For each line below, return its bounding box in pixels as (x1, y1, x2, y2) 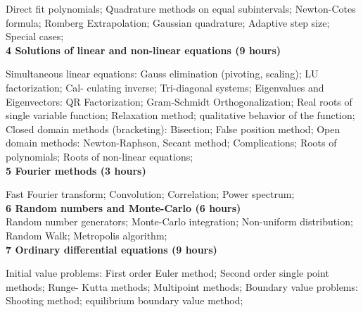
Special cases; (6, 29, 64, 44)
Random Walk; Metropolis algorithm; (6, 227, 167, 242)
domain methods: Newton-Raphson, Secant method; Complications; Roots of (6, 135, 337, 150)
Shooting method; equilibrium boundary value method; (6, 293, 243, 308)
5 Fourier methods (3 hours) (6, 163, 146, 177)
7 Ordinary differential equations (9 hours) (6, 242, 217, 256)
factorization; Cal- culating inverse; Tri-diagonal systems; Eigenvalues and (6, 80, 324, 94)
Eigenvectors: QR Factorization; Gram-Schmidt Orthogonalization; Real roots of (6, 94, 352, 108)
